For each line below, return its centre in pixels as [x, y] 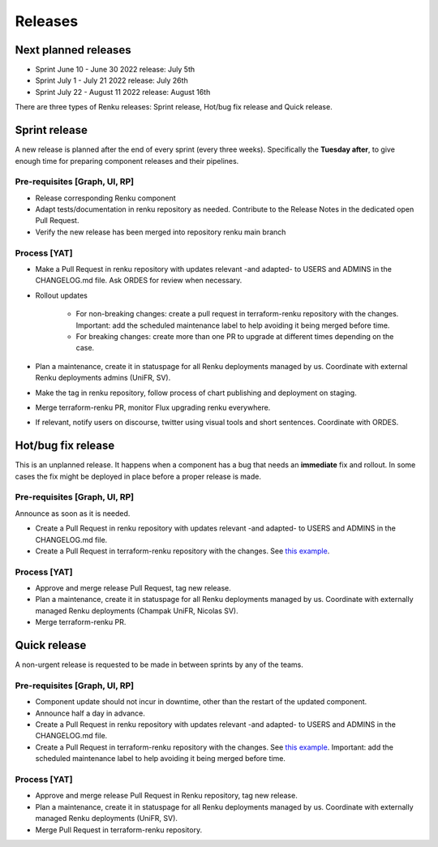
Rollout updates [62, 295]
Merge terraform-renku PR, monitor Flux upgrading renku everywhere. [153, 407]
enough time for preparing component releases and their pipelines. [127, 161]
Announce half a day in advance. [90, 713]
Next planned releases [73, 50]
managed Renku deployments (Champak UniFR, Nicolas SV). [137, 611]
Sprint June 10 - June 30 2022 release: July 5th [115, 70]
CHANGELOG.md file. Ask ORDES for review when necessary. [139, 281]
